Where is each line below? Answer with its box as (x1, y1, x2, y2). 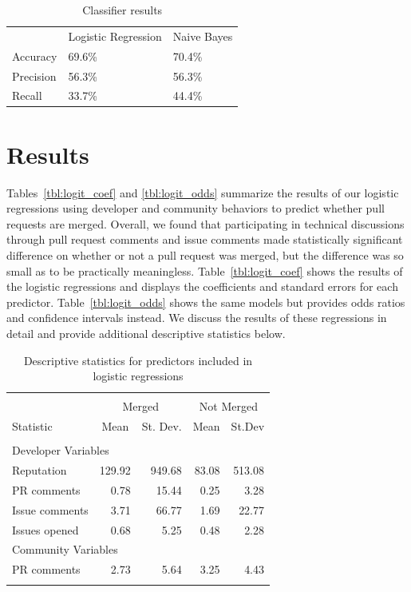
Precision (12, 67, 57, 84)
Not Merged (199, 398, 258, 415)
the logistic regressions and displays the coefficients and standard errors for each (6, 278, 398, 295)
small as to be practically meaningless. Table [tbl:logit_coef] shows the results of (6, 262, 403, 279)
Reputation (12, 462, 67, 478)
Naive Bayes (172, 27, 233, 44)
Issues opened (12, 521, 79, 538)
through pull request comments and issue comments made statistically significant (6, 231, 403, 248)
